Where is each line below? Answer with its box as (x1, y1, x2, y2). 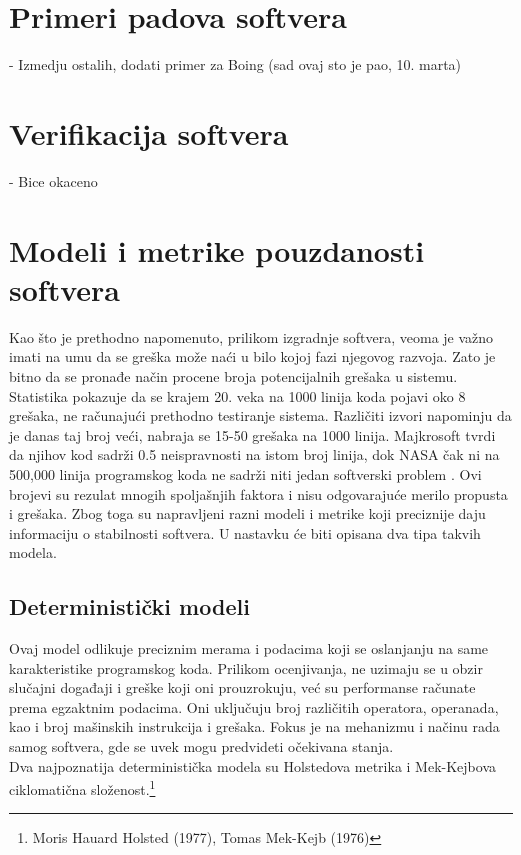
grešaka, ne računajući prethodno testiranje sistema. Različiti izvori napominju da (9, 405, 512, 426)
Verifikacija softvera (9, 112, 289, 153)
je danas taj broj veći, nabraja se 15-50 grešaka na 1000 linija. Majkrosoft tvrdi (9, 424, 496, 445)
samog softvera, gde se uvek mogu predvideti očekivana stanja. (9, 736, 394, 757)
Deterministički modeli (9, 591, 250, 622)
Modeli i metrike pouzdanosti (9, 229, 425, 270)
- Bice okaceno (9, 170, 98, 191)
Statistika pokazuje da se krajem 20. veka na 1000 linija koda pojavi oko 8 (9, 385, 466, 406)
